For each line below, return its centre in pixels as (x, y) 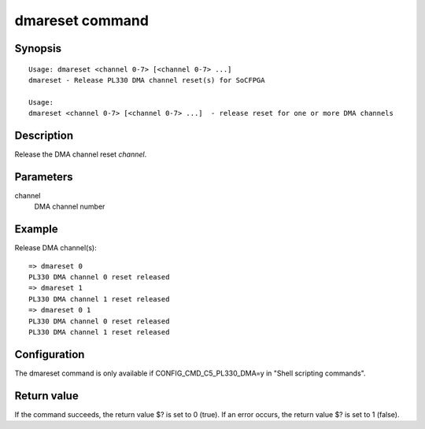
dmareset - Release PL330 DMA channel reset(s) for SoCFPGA (147, 80)
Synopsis (38, 48)
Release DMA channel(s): (56, 248)
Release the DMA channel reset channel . (81, 154)
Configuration (50, 354)
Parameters (44, 177)
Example (36, 229)
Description (44, 135)
